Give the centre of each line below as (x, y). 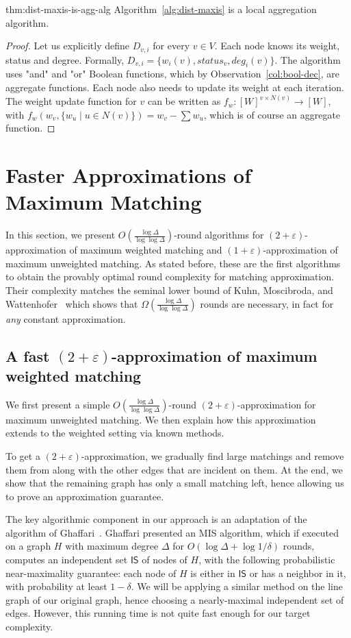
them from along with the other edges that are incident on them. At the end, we (174, 469)
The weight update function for (71, 101)
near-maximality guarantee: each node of (91, 573)
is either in (213, 573)
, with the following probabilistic (267, 560)
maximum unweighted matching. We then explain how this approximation (161, 419)
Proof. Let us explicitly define (68, 46)
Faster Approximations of (129, 175)
